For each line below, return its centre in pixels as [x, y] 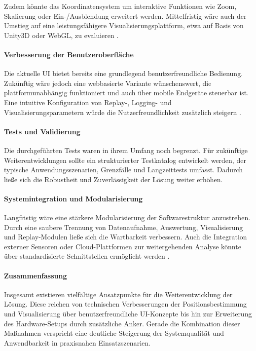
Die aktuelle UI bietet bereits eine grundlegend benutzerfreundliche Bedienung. [124, 73]
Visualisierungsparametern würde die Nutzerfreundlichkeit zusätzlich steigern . [123, 112]
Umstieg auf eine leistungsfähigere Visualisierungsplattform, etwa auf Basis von [124, 25]
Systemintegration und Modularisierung [73, 198]
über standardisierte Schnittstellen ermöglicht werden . [87, 256]
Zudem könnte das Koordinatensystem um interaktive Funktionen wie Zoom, [120, 6]
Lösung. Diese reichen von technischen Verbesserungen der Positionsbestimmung [126, 304]
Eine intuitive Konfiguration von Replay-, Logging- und [88, 102]
